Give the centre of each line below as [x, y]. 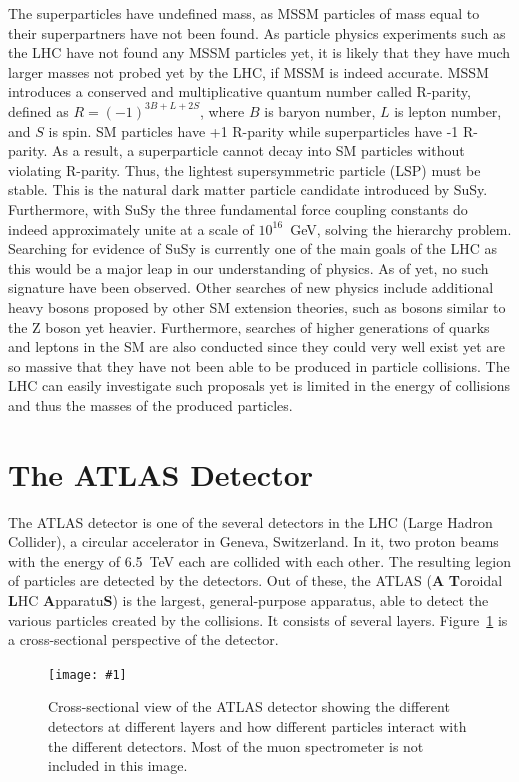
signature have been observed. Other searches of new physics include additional [251, 287]
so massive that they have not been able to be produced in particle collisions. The [259, 365]
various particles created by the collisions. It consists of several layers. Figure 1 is [258, 619]
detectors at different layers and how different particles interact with [257, 726]
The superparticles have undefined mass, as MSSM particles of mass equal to [244, 13]
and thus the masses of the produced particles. [150, 404]
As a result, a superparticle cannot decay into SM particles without [258, 150]
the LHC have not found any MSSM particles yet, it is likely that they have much [259, 52]
